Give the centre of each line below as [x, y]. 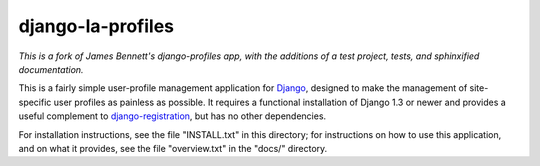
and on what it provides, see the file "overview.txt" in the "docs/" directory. [173, 148]
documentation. [51, 69]
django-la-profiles [96, 26]
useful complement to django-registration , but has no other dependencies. [172, 116]
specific [35, 102]
